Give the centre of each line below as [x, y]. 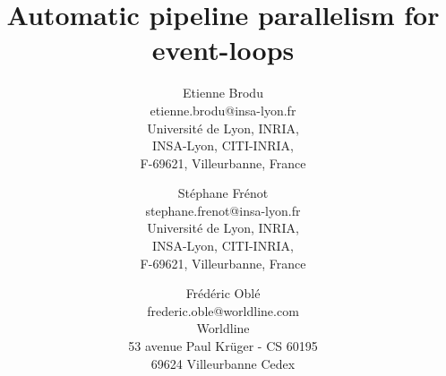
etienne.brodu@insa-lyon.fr [223, 110]
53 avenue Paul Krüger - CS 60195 [223, 346]
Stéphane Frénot [223, 193]
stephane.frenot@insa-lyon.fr [223, 210]
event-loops [223, 50]
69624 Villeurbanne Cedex [223, 363]
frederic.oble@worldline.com [223, 310]
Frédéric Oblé [223, 293]
